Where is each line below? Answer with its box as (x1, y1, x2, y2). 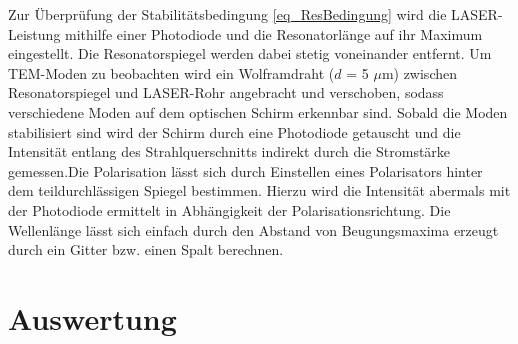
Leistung (8, 23, 61, 44)
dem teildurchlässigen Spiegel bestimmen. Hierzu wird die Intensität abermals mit (8, 180, 511, 201)
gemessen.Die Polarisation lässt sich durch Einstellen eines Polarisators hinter (8, 160, 483, 181)
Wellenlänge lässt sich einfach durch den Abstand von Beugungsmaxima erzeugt (8, 219, 499, 240)
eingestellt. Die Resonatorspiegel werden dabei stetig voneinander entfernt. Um (8, 43, 492, 64)
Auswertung (8, 297, 177, 338)
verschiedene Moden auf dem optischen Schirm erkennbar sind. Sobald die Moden (8, 101, 508, 122)
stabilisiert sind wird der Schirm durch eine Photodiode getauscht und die (8, 121, 461, 142)
